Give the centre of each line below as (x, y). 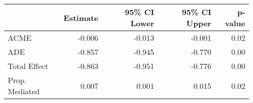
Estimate (81, 17)
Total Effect (28, 66)
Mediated (24, 91)
